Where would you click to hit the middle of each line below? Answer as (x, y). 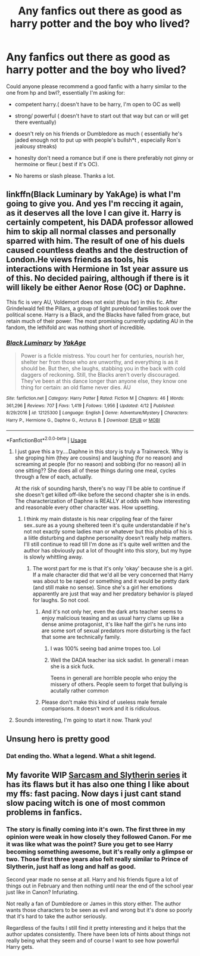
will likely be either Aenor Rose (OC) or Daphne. (96, 288)
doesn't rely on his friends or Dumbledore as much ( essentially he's (99, 134)
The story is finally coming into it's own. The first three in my (96, 829)
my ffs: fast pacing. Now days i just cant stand (94, 794)
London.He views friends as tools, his (77, 260)
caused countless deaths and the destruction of (97, 251)
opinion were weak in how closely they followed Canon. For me (99, 837)
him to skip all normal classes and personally (91, 232)
